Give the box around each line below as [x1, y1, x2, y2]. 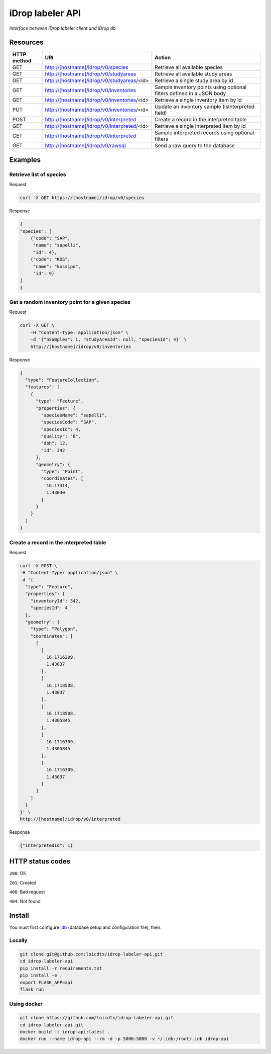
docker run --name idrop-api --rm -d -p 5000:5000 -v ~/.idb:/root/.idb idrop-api [20, 1036, 229, 1042]
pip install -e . [20, 973, 63, 978]
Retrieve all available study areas [155, 70, 232, 77]
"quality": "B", [41, 433, 81, 440]
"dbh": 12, [41, 441, 68, 446]
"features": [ [25, 384, 60, 390]
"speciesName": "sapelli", [41, 412, 107, 418]
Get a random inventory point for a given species [9, 299, 131, 306]
